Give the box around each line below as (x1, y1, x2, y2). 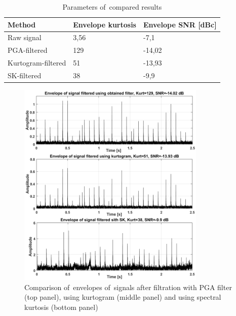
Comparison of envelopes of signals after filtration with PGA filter (24, 281, 232, 292)
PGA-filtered (8, 45, 48, 55)
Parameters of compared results (62, 2, 162, 12)
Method (8, 19, 36, 29)
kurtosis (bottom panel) (24, 302, 98, 312)
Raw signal (8, 32, 42, 43)
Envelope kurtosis (73, 19, 136, 29)
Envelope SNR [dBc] (143, 19, 217, 29)
